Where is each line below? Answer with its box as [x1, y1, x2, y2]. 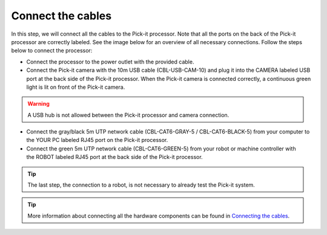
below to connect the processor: [11, 47, 93, 54]
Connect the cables [11, 9, 112, 22]
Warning [27, 100, 50, 108]
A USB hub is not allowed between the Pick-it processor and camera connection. [27, 111, 230, 118]
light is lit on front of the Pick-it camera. [26, 83, 125, 91]
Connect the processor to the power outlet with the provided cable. [26, 58, 194, 65]
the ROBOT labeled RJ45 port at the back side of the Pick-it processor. [26, 153, 203, 161]
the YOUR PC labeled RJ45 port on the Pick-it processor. [26, 137, 168, 144]
